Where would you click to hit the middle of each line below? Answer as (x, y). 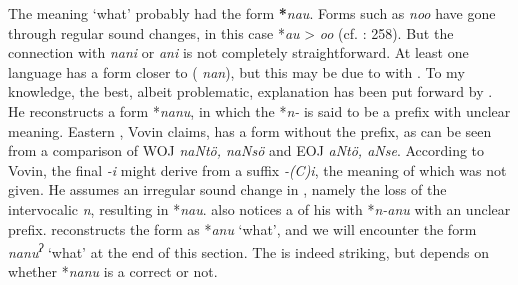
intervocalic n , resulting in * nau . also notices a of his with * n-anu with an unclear (259, 208)
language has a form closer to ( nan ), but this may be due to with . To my (236, 71)
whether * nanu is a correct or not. (113, 271)
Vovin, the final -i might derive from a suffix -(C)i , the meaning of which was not (257, 169)
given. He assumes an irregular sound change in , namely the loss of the (227, 189)
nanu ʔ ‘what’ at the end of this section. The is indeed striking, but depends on (248, 250)
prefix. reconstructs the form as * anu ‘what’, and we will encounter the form (242, 228)
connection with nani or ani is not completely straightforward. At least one (238, 52)
